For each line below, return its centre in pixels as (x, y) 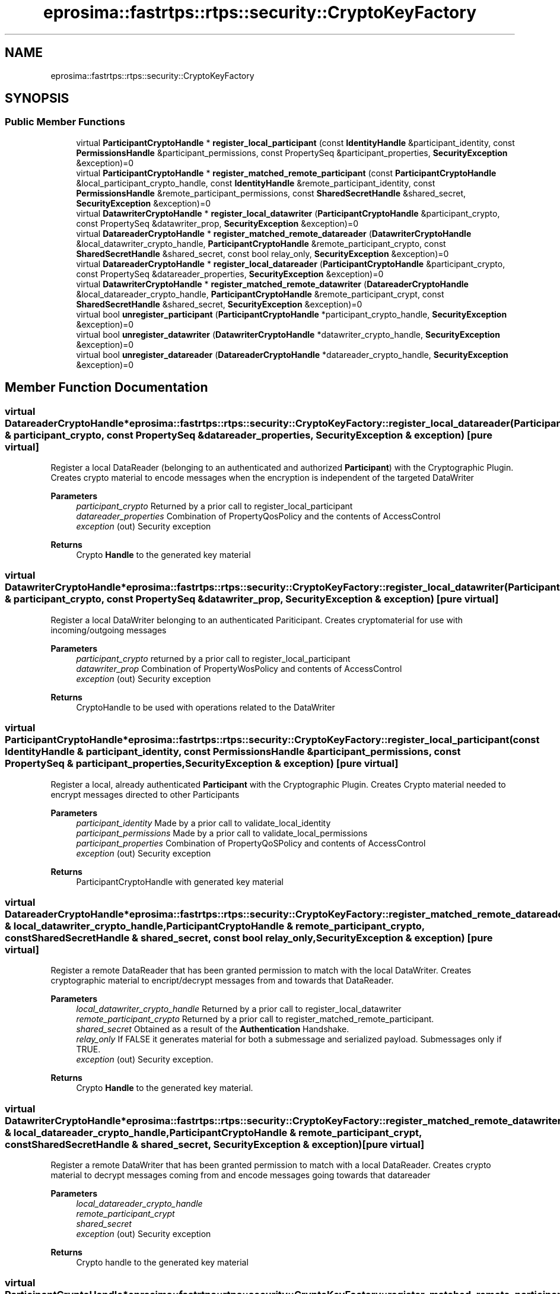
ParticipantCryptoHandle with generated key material (180, 881)
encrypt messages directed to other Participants (145, 794)
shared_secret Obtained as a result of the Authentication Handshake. (213, 1029)
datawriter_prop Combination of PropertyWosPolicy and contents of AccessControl (239, 668)
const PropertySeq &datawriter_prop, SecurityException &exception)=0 (217, 223)
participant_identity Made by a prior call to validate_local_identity (203, 823)
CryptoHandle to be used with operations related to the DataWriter (206, 707)
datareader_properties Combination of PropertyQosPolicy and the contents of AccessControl (258, 516)
